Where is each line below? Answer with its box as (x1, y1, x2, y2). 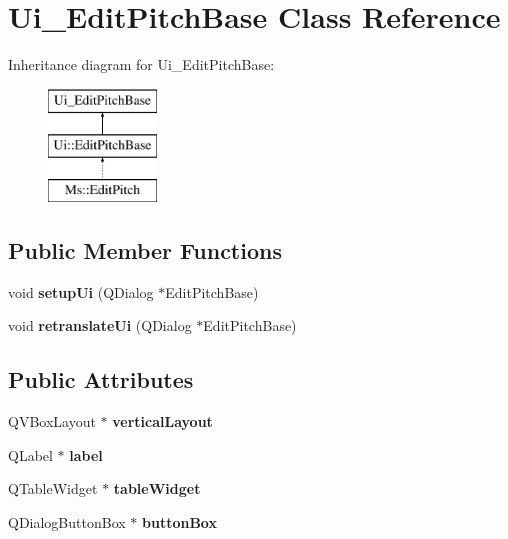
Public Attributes (8, 364, 194, 395)
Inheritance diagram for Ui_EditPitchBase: (8, 54, 275, 75)
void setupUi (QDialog (8, 281, 154, 302)
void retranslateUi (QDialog (8, 315, 192, 336)
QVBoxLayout (8, 411, 96, 432)
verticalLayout (112, 411, 213, 432)
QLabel (8, 444, 53, 465)
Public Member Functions (8, 235, 282, 266)
